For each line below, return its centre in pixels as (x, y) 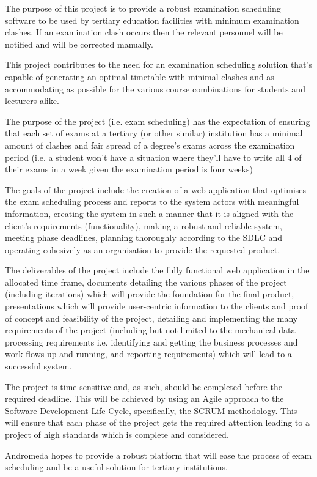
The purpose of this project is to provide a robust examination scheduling (143, 8)
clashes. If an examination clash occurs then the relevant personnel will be (144, 32)
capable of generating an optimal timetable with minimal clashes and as (140, 76)
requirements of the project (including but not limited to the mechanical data (150, 330)
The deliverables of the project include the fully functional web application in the (157, 270)
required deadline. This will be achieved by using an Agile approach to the (144, 398)
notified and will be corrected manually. (79, 44)
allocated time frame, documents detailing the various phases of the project (146, 282)
